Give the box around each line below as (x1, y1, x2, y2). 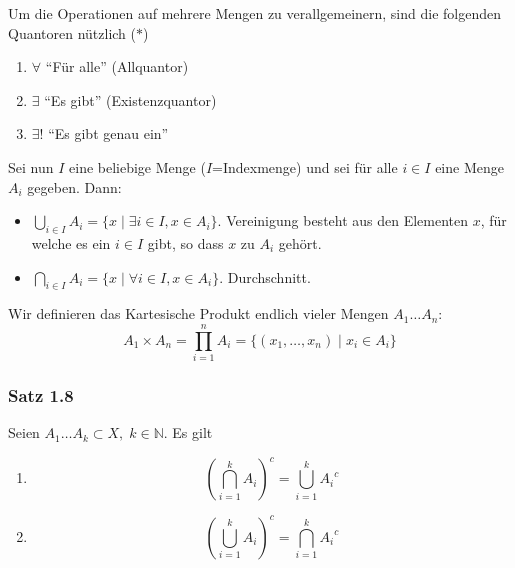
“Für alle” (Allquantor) (45, 56, 189, 77)
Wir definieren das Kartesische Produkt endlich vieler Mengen (8, 303, 389, 324)
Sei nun (8, 156, 54, 177)
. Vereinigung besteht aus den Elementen (217, 210, 469, 231)
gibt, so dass (147, 232, 224, 253)
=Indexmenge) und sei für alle (212, 156, 398, 177)
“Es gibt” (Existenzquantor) (44, 89, 217, 110)
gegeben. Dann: (27, 176, 122, 197)
